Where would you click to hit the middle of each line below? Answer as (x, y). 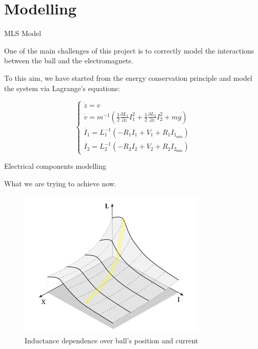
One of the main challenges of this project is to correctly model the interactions (129, 50)
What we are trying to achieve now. (61, 183)
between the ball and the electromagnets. (69, 60)
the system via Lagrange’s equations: (62, 88)
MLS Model (23, 33)
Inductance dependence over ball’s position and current (112, 340)
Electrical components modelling (55, 166)
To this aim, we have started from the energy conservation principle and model (128, 77)
